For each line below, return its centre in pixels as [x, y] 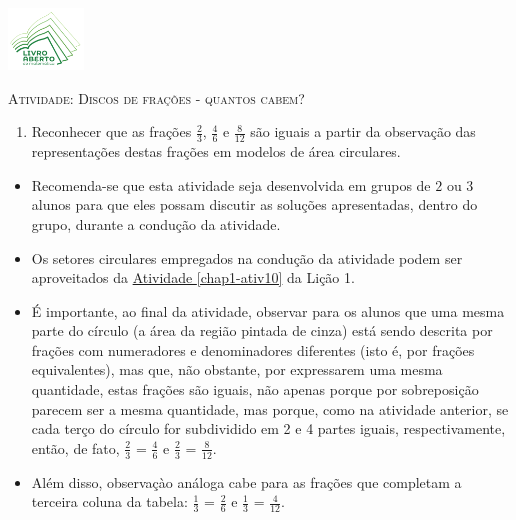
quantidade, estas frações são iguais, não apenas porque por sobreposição [255, 389]
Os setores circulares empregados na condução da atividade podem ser [247, 257]
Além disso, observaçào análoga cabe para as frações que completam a [246, 481]
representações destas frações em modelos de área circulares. [216, 151]
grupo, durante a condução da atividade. [156, 223]
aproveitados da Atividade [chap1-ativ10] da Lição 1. [193, 277]
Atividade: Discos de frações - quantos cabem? [156, 97]
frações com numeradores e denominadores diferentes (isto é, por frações [253, 349]
